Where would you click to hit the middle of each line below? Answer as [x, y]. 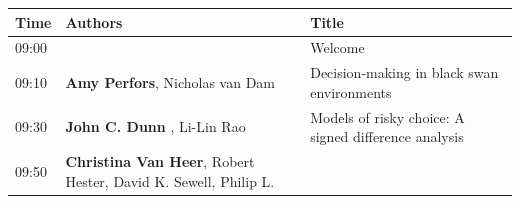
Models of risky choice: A [387, 116]
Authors [94, 21]
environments [351, 91]
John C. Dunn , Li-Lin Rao [155, 126]
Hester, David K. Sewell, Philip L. [170, 180]
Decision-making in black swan [404, 72]
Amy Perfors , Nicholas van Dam [170, 81]
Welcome [337, 47]
